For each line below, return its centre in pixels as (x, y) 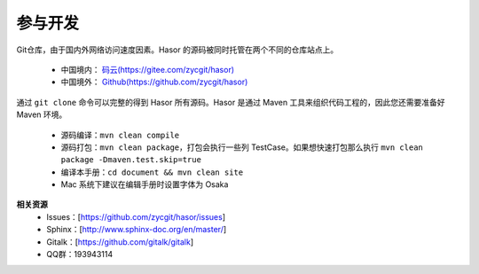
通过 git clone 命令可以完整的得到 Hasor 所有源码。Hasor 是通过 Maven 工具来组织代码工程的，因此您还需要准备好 (231, 102)
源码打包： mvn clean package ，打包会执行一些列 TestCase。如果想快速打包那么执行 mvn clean (242, 147)
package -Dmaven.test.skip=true (131, 160)
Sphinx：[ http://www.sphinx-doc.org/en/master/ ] (137, 230)
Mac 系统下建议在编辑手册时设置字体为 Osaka (145, 184)
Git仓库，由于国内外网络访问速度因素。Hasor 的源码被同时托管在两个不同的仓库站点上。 (177, 50)
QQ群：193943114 (80, 254)
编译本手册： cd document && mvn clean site (152, 172)
